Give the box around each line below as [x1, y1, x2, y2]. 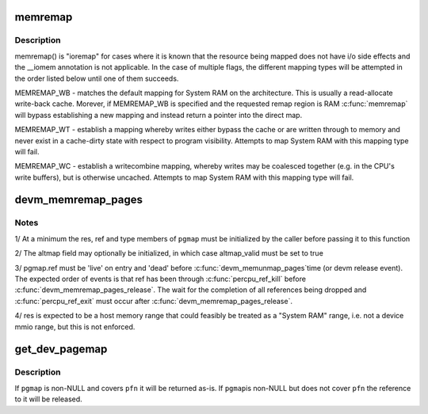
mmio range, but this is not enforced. [14, 321, 136, 332]
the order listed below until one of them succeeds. [14, 74, 179, 83]
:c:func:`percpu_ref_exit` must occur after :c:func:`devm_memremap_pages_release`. [14, 296, 293, 306]
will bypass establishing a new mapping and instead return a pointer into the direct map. [14, 110, 303, 120]
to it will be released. [14, 394, 82, 404]
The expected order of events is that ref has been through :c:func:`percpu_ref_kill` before [14, 274, 307, 283]
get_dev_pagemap [14, 343, 108, 356]
